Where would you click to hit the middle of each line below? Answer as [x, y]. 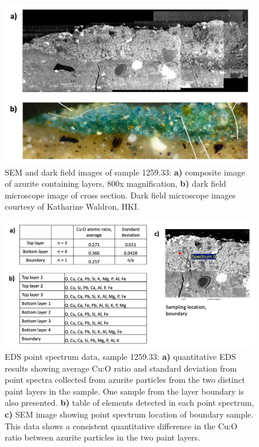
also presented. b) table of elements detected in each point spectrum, [129, 403]
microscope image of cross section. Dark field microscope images [120, 195]
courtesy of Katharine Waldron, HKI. [72, 206]
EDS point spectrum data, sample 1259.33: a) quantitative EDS [120, 357]
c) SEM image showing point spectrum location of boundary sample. [129, 414]
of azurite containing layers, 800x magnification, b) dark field [115, 183]
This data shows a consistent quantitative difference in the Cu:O [121, 426]
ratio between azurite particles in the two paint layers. [103, 437]
